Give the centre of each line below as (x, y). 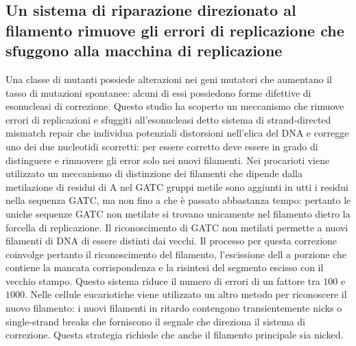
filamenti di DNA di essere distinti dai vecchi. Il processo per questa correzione (171, 241)
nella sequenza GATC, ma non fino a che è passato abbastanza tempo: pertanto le (178, 200)
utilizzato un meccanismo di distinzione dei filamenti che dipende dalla (154, 173)
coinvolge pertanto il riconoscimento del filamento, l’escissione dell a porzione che (176, 254)
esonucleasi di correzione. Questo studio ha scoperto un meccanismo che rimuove (175, 106)
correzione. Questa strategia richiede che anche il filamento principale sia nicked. (175, 335)
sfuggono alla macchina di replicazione (144, 50)
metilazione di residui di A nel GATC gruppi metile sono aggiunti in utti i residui (177, 186)
